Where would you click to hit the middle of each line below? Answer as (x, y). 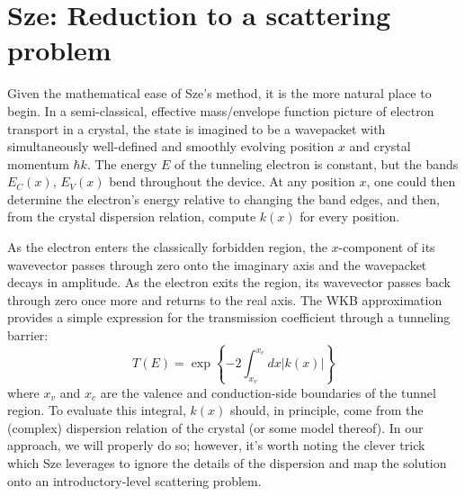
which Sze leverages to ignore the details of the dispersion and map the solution (227, 462)
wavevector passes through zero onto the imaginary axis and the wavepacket (217, 264)
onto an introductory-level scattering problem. (134, 480)
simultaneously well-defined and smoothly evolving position (171, 146)
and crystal (380, 146)
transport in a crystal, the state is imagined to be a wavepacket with (197, 128)
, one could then (411, 181)
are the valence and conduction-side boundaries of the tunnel (268, 392)
